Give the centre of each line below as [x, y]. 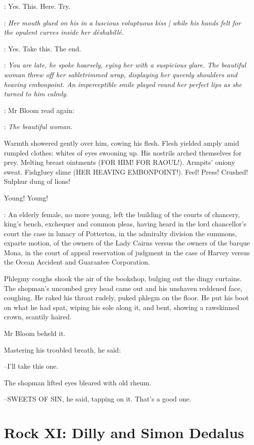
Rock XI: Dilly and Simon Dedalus [124, 433]
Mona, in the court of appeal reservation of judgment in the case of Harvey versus [127, 252]
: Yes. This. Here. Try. [37, 6]
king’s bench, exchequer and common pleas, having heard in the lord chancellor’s [125, 224]
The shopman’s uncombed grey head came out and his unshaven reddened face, [123, 288]
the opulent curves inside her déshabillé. [64, 32]
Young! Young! [26, 197]
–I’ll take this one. [31, 366]
